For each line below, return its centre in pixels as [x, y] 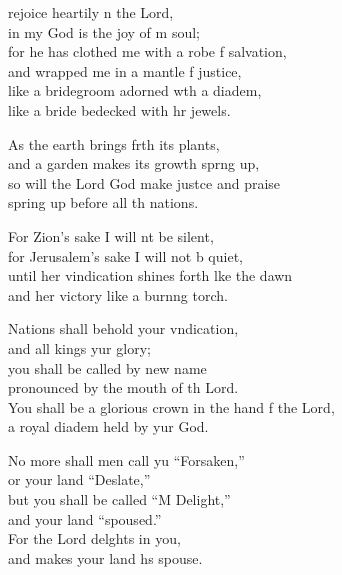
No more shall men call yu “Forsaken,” [126, 459]
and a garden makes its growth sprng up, [134, 163]
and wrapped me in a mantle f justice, [125, 70]
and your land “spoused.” [85, 518]
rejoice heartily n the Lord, [91, 12]
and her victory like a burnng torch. [118, 294]
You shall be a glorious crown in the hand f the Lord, [171, 406]
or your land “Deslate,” [79, 479]
